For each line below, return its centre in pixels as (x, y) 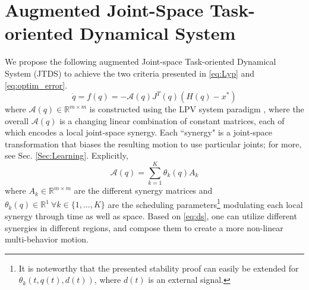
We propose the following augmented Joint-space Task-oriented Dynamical (141, 62)
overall (17, 120)
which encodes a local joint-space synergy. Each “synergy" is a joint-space (139, 132)
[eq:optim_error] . (36, 85)
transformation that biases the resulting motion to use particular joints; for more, (153, 144)
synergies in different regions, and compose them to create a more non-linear (144, 227)
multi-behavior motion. (47, 239)
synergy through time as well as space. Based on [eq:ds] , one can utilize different (151, 216)
